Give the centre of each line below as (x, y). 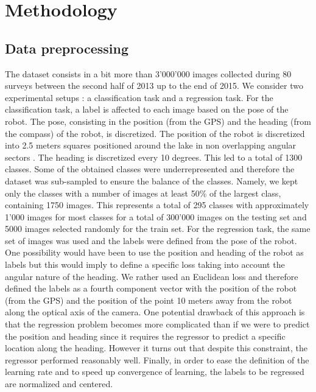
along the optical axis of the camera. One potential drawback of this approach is (155, 312)
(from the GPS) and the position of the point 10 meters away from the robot (149, 300)
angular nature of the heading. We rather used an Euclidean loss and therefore (152, 276)
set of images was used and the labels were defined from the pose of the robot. (151, 240)
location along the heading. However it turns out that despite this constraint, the (156, 348)
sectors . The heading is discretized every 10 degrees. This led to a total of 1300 (154, 157)
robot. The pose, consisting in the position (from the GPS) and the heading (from (158, 121)
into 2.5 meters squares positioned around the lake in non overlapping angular (151, 145)
